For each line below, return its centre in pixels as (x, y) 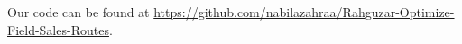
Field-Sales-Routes (58, 29)
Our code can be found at (79, 12)
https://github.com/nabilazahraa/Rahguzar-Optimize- (304, 12)
